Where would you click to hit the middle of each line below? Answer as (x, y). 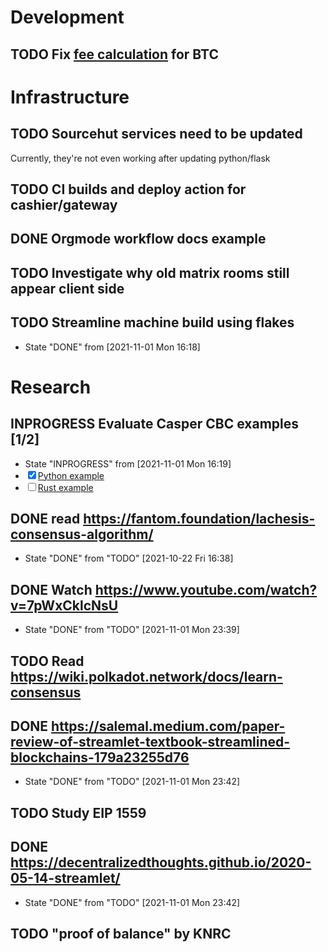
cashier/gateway (64, 204)
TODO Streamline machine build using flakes (152, 322)
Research (51, 387)
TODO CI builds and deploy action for (128, 189)
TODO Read (47, 661)
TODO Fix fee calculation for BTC (114, 54)
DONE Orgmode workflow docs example (138, 239)
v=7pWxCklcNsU (64, 605)
